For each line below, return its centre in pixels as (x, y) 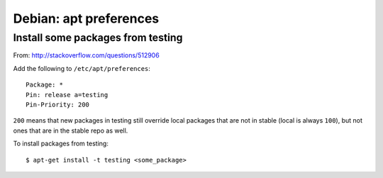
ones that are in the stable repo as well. (71, 130)
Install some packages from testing (98, 38)
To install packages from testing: (61, 144)
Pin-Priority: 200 (58, 104)
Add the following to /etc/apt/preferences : (82, 68)
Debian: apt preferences (86, 18)
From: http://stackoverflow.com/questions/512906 (86, 55)
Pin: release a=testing (67, 95)
